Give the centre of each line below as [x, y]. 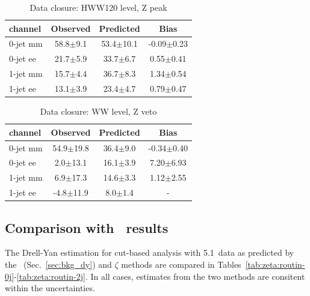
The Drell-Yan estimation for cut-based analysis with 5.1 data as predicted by [150, 252]
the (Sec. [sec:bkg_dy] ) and [58, 264]
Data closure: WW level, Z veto [98, 111]
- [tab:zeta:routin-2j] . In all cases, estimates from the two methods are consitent [160, 276]
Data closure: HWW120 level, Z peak [98, 7]
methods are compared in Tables [181, 264]
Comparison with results [87, 227]
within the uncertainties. [50, 288]
